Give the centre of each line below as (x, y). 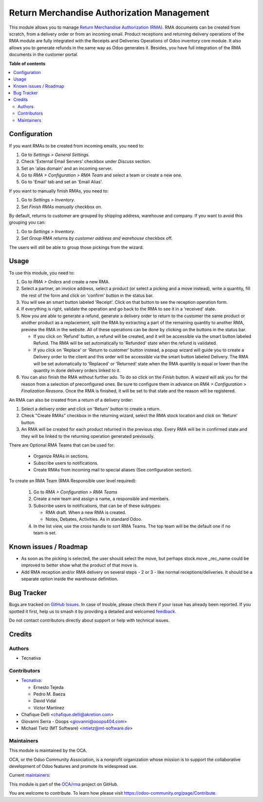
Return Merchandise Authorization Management (109, 13)
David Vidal (45, 701)
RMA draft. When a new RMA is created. (86, 512)
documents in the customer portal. (44, 55)
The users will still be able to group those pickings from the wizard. (76, 247)
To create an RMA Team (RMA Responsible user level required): (73, 481)
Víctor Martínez (49, 707)
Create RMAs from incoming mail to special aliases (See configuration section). (113, 470)
